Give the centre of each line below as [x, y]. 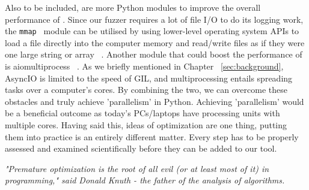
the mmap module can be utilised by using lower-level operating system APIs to [152, 31]
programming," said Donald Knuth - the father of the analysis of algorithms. [145, 180]
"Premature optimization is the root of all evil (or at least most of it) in [137, 168]
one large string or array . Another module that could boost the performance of [154, 54]
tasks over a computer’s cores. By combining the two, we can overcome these [146, 90]
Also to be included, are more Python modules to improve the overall [133, 7]
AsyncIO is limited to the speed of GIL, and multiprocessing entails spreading [149, 78]
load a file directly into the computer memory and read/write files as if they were [155, 42]
